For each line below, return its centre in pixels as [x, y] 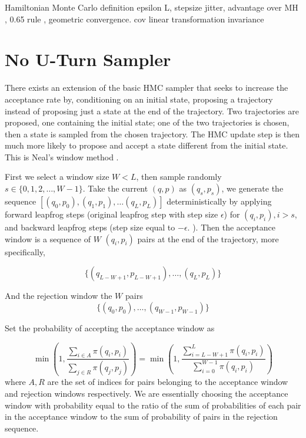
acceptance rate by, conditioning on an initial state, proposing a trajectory [139, 99]
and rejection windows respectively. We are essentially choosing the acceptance [147, 393]
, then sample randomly [179, 177]
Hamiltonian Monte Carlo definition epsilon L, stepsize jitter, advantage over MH [152, 7]
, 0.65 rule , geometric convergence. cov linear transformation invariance [134, 19]
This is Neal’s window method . [62, 157]
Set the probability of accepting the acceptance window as [110, 327]
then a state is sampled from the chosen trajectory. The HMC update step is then [152, 134]
